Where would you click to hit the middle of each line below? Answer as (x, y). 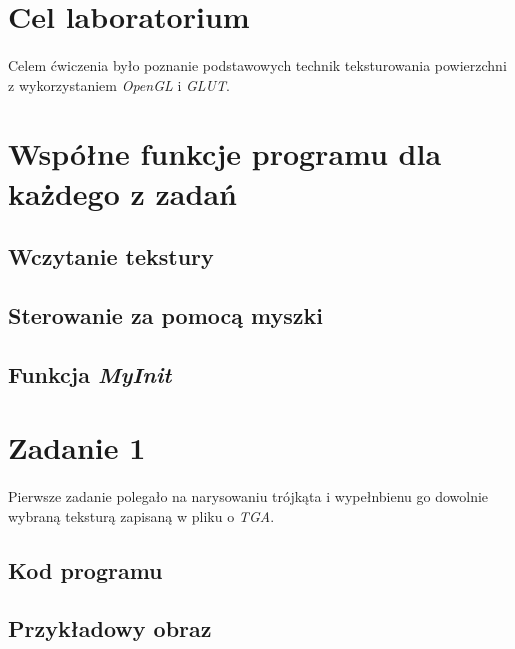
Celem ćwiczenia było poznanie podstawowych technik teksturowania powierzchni (257, 64)
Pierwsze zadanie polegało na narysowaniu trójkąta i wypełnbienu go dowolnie (248, 496)
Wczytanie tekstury (111, 256)
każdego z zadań (122, 192)
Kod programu (85, 569)
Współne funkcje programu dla (225, 153)
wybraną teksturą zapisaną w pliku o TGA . (141, 515)
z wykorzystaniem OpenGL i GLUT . (119, 84)
